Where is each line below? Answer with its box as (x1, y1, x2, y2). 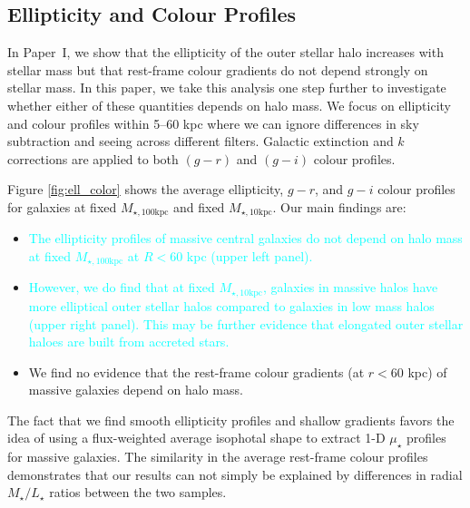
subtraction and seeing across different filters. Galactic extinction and (7, 132, 394, 151)
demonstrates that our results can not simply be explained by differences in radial (7, 464, 463, 484)
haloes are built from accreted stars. (28, 332, 230, 351)
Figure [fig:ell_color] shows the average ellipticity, (7, 180, 284, 199)
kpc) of (407, 362, 447, 381)
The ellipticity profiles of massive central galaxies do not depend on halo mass (28, 229, 463, 248)
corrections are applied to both (7, 149, 179, 168)
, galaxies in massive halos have (262, 278, 438, 297)
